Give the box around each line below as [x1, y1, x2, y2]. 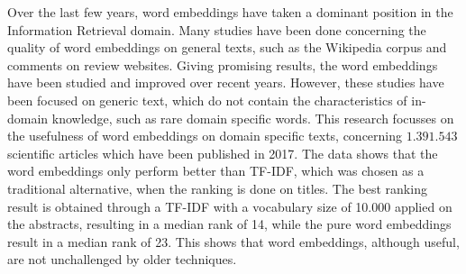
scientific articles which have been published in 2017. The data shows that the [7, 143, 438, 162]
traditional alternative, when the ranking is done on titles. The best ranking [7, 178, 427, 197]
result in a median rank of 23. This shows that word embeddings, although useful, [7, 232, 460, 251]
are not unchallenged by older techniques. [7, 250, 237, 269]
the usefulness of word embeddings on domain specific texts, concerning [7, 126, 403, 145]
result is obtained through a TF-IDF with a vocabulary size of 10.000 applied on [7, 196, 452, 215]
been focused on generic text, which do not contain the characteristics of [7, 90, 407, 109]
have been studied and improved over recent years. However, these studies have [7, 73, 444, 92]
